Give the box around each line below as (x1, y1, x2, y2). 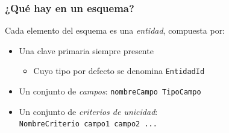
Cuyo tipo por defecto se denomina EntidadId (33, 64, 205, 77)
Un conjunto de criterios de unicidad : (19, 105, 158, 117)
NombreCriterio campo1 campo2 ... (19, 120, 157, 129)
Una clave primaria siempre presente (19, 44, 154, 57)
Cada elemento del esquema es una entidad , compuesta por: (5, 24, 225, 37)
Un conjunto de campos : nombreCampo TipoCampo (19, 85, 201, 97)
